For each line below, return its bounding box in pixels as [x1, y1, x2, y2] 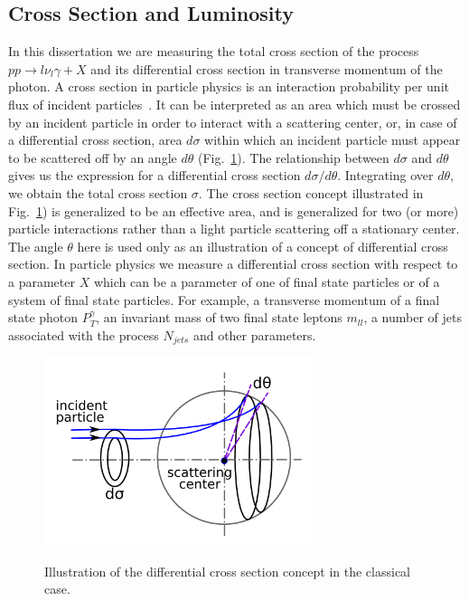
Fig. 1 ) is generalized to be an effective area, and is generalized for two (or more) [8, 201, 459, 220]
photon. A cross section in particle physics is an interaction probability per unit [8, 77, 449, 96]
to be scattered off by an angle [8, 148, 177, 167]
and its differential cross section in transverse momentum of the [90, 59, 443, 78]
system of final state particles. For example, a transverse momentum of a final [8, 290, 440, 309]
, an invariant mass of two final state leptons [96, 308, 342, 327]
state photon [8, 308, 79, 327]
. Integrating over [337, 166, 434, 185]
